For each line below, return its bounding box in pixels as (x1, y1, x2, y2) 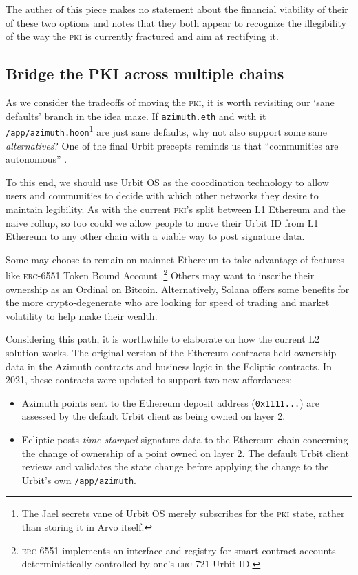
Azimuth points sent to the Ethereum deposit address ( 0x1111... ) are (21, 395, 320, 410)
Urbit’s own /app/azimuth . (21, 472, 136, 487)
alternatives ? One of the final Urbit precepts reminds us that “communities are (6, 138, 339, 152)
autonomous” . (6, 152, 67, 166)
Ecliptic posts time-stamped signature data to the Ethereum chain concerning (21, 432, 348, 446)
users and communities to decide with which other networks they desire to (6, 188, 319, 203)
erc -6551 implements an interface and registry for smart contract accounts (21, 543, 336, 557)
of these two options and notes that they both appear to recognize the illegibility (6, 15, 346, 30)
